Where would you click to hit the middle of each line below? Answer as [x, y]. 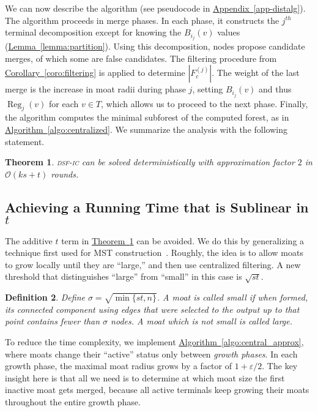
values [229, 32]
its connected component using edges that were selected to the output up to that [152, 309]
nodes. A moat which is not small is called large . [202, 321]
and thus [275, 89]
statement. [25, 141]
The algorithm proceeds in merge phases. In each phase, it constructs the [142, 20]
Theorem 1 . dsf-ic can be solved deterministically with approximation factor [150, 162]
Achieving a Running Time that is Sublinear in [157, 207]
